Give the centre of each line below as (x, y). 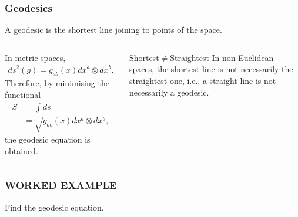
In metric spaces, (35, 57)
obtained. (21, 150)
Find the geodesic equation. (54, 207)
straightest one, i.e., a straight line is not (202, 80)
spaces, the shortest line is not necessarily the (211, 69)
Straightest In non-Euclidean (222, 57)
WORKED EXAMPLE (61, 185)
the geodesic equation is (48, 139)
